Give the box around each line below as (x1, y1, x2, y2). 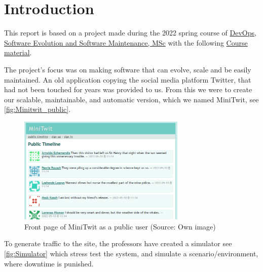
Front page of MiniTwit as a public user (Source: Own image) (24, 221, 216, 231)
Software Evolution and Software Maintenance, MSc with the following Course (4, 37, 248, 48)
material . (4, 47, 32, 58)
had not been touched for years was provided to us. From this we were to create (4, 84, 252, 95)
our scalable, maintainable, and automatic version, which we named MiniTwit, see (4, 94, 259, 104)
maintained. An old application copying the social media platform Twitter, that (4, 74, 251, 85)
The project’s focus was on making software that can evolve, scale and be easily (4, 64, 251, 74)
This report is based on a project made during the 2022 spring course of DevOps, (4, 27, 256, 38)
